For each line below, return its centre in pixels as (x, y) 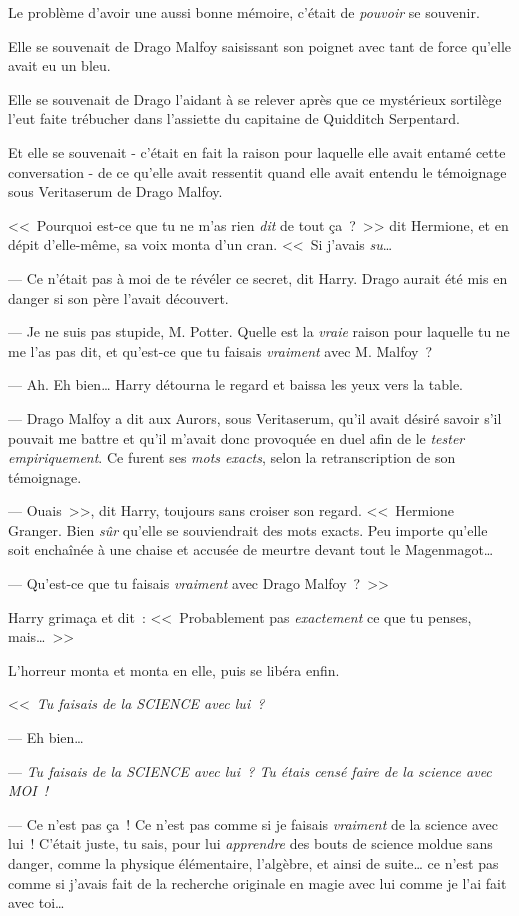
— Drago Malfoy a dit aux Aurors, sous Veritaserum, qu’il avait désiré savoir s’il (255, 417)
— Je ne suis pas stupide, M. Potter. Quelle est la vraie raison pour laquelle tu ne (259, 331)
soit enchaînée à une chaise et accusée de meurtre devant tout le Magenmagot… (251, 549)
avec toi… (36, 902)
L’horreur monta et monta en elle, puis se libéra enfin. (174, 669)
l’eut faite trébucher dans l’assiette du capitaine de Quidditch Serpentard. (234, 118)
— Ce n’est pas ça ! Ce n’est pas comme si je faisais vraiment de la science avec (253, 823)
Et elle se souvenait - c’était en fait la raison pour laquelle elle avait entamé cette (257, 151)
